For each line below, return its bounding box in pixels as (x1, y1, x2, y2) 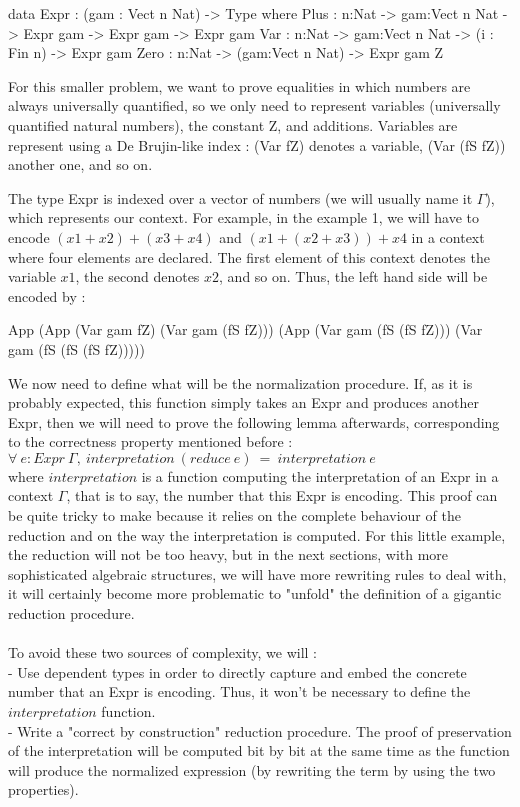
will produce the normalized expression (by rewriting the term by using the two (8, 759, 496, 780)
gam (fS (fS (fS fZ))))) (8, 338, 145, 359)
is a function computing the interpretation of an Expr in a (141, 465, 499, 486)
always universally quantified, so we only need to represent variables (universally (8, 95, 501, 116)
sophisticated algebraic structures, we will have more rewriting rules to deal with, (8, 563, 507, 584)
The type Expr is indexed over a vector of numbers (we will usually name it (8, 187, 473, 208)
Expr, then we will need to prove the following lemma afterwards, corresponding (8, 411, 500, 432)
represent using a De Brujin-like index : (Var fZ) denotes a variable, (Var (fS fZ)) (8, 134, 506, 155)
